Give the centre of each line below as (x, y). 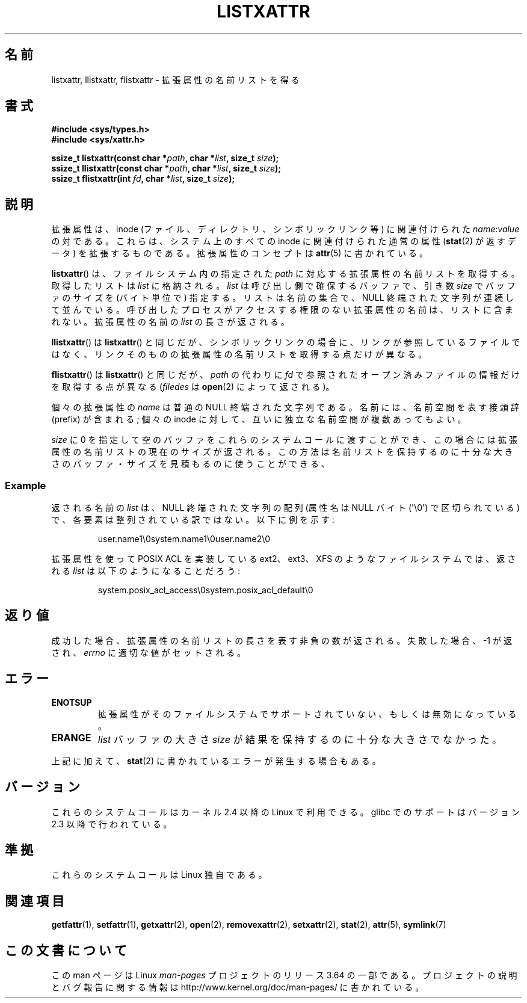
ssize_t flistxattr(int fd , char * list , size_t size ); (143, 179)
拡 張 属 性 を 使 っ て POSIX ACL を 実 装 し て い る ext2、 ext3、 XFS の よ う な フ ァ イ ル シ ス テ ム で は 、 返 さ (284, 559)
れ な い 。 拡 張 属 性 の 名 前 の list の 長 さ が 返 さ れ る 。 (170, 322)
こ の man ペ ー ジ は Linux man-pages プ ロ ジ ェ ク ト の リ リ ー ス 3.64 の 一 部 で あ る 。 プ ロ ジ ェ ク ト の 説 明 (284, 975)
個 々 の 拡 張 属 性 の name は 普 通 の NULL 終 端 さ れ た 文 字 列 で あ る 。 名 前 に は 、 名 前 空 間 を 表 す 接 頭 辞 (285, 407)
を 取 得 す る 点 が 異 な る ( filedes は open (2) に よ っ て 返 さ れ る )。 (193, 387)
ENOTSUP (72, 702)
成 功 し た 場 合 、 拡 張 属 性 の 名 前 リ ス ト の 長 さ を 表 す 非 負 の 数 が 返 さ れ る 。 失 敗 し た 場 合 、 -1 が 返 (282, 640)
